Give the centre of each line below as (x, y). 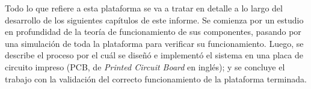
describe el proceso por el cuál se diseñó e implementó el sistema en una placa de (154, 55)
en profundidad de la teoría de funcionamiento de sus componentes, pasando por (153, 32)
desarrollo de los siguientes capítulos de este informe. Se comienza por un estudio (154, 20)
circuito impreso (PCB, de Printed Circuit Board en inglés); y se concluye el (145, 66)
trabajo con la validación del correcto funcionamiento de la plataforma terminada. (156, 78)
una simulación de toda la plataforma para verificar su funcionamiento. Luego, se (154, 43)
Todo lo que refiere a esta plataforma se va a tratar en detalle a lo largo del (144, 8)
